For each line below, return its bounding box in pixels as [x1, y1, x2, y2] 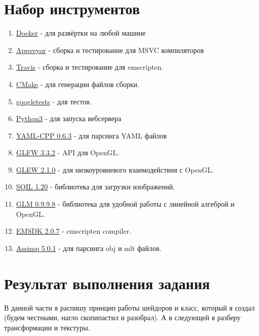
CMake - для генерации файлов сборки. [16, 78, 139, 89]
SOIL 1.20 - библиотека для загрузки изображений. [16, 181, 175, 192]
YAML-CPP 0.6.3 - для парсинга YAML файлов [16, 130, 167, 141]
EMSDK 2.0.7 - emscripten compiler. [16, 226, 131, 236]
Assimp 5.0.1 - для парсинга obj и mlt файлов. [16, 242, 162, 253]
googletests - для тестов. [16, 96, 92, 106]
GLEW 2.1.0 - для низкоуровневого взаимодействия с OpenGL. [16, 164, 214, 175]
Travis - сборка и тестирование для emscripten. [16, 62, 164, 72]
